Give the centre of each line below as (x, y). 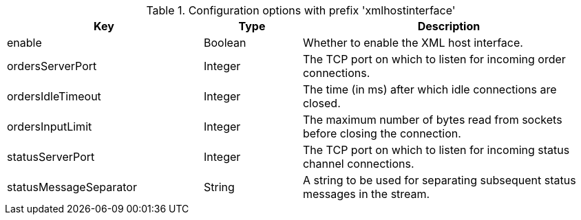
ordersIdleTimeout (54, 96)
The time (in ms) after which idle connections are (430, 89)
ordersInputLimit (50, 126)
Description (449, 26)
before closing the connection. (382, 133)
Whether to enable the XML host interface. (413, 43)
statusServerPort (51, 157)
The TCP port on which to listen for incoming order (434, 59)
